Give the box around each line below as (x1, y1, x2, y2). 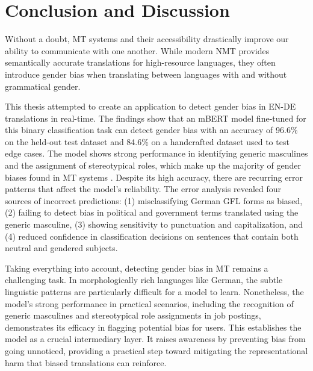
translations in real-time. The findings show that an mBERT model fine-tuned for (5, 111, 306, 124)
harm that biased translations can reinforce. (5, 356, 167, 369)
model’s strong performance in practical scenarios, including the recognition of (5, 297, 294, 310)
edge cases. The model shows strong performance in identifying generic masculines (5, 147, 308, 160)
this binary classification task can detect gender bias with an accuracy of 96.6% (5, 123, 298, 136)
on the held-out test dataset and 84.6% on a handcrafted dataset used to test (5, 135, 290, 148)
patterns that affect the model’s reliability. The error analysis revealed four (5, 182, 282, 195)
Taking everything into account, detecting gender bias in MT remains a (5, 261, 268, 274)
